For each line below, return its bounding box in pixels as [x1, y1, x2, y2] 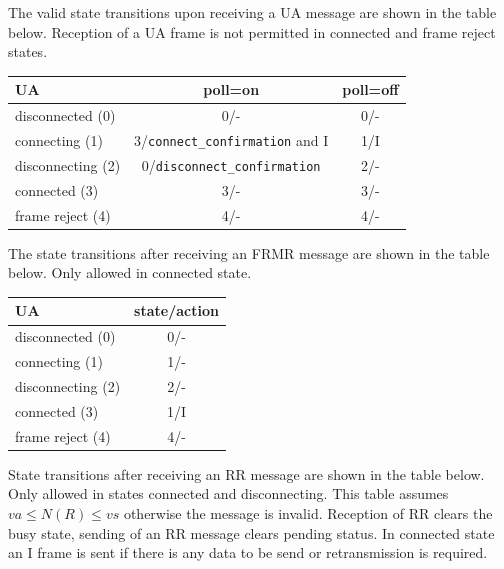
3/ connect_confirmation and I [134, 129, 329, 150]
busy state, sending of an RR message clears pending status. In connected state [8, 522, 495, 543]
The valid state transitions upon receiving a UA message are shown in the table [8, 2, 497, 22]
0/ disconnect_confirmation [141, 154, 321, 175]
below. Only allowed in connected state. [8, 262, 252, 283]
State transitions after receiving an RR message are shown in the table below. [8, 463, 485, 484]
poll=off [342, 79, 399, 100]
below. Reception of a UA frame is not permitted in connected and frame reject [8, 21, 496, 42]
